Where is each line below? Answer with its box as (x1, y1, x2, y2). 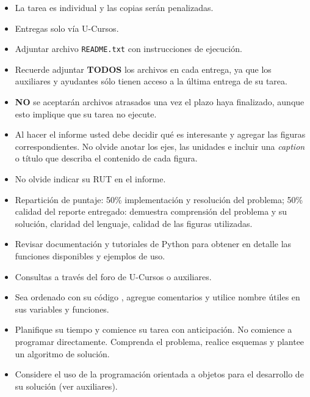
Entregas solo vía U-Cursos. (15, 21, 119, 34)
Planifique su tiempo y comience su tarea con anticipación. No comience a (15, 323, 292, 336)
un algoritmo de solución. (15, 347, 110, 360)
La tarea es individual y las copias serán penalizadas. (15, 1, 214, 13)
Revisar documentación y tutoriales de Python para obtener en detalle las (15, 237, 292, 250)
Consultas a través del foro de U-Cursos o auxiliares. (15, 270, 212, 283)
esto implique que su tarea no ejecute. (15, 107, 157, 120)
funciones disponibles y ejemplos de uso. (15, 249, 165, 262)
